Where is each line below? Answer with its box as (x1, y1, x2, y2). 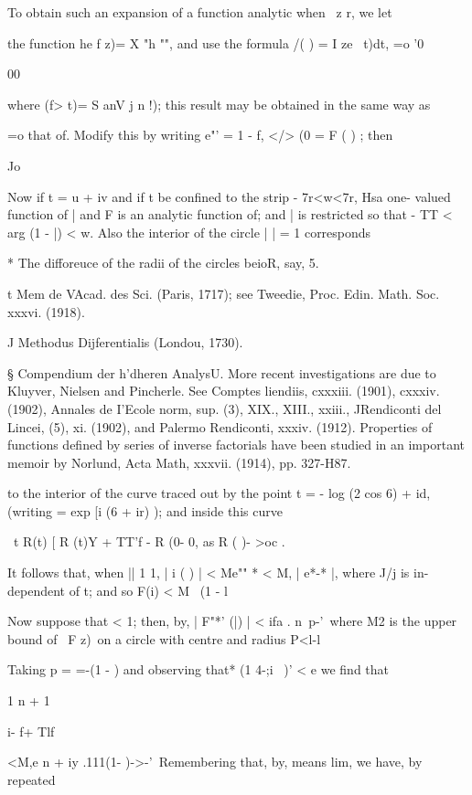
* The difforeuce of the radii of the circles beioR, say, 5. (7, 253, 319, 272)
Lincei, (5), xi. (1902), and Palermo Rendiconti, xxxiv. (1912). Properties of (7, 417, 433, 436)
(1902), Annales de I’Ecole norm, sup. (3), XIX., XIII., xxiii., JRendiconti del (7, 398, 442, 418)
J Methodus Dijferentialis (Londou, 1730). (7, 333, 243, 352)
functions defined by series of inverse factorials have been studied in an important (7, 435, 465, 454)
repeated (7, 769, 56, 789)
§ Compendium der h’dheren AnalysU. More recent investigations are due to (7, 363, 436, 382)
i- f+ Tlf (7, 721, 55, 740)
